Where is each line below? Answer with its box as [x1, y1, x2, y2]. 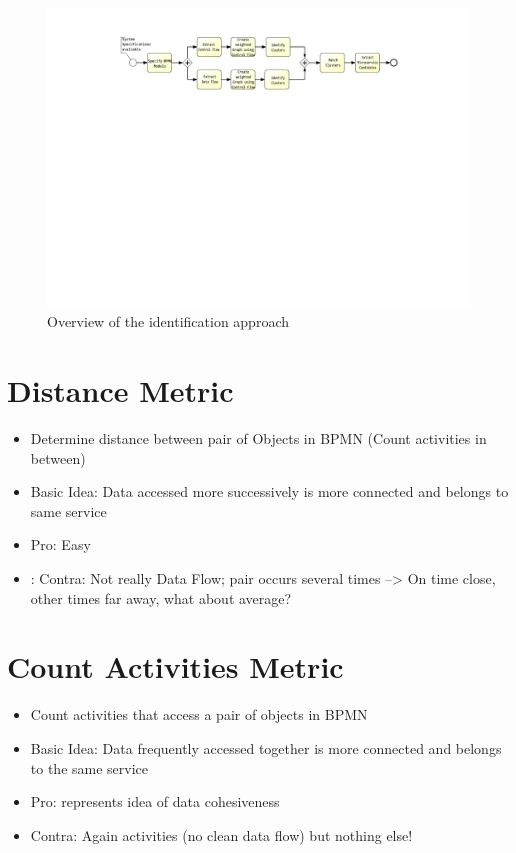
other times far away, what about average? [30, 587, 292, 608]
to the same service [30, 757, 149, 778]
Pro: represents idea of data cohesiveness [30, 791, 280, 812]
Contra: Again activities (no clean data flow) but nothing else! [30, 824, 413, 845]
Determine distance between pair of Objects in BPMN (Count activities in [30, 428, 487, 449]
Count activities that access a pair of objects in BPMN [30, 704, 368, 725]
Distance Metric [7, 370, 234, 411]
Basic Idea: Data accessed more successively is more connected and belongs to [30, 481, 509, 502]
